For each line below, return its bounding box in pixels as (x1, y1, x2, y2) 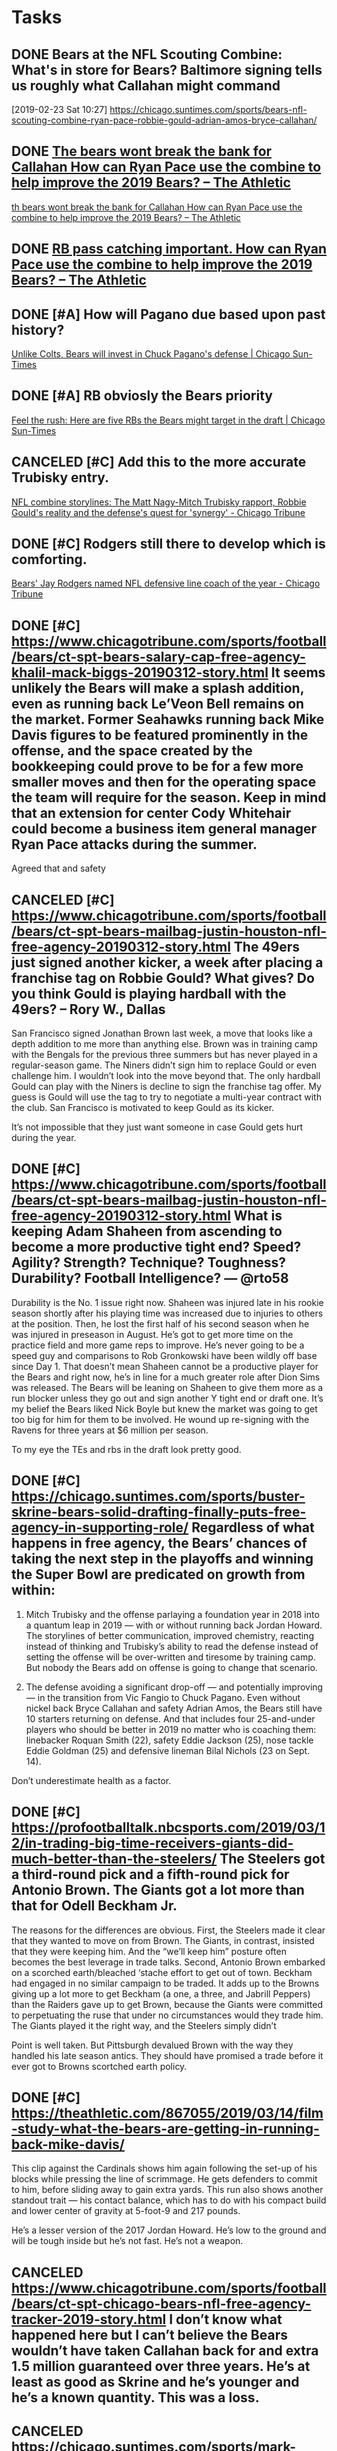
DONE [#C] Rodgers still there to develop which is (11, 536, 326, 553)
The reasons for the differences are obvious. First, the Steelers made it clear (11, 1924, 326, 1936)
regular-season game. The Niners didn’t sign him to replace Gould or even (11, 1059, 318, 1071)
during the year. (11, 1132, 77, 1144)
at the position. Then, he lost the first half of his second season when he (11, 1317, 310, 1330)
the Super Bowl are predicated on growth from (11, 1566, 306, 1583)
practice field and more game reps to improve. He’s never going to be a (11, 1339, 305, 1351)
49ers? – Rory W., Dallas (11, 1001, 166, 1018)
